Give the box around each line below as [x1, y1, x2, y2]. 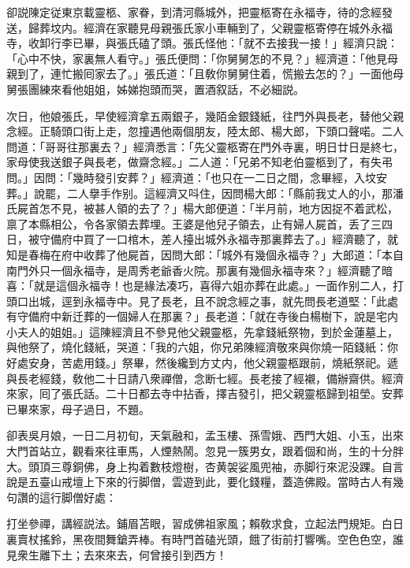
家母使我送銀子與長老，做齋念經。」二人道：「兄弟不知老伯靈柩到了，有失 [6, 154, 382, 170]
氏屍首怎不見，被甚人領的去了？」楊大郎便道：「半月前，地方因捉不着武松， [6, 200, 398, 217]
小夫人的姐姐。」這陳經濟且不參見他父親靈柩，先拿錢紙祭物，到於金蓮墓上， [6, 323, 398, 340]
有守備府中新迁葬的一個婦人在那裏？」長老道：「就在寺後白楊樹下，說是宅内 [6, 308, 398, 325]
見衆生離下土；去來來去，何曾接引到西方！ [6, 546, 227, 562]
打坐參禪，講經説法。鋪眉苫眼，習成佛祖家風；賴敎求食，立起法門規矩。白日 [6, 515, 404, 532]
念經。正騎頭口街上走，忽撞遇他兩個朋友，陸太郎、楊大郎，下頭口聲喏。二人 [6, 123, 404, 139]
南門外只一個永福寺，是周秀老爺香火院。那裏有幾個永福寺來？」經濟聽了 [6, 262, 382, 278]
